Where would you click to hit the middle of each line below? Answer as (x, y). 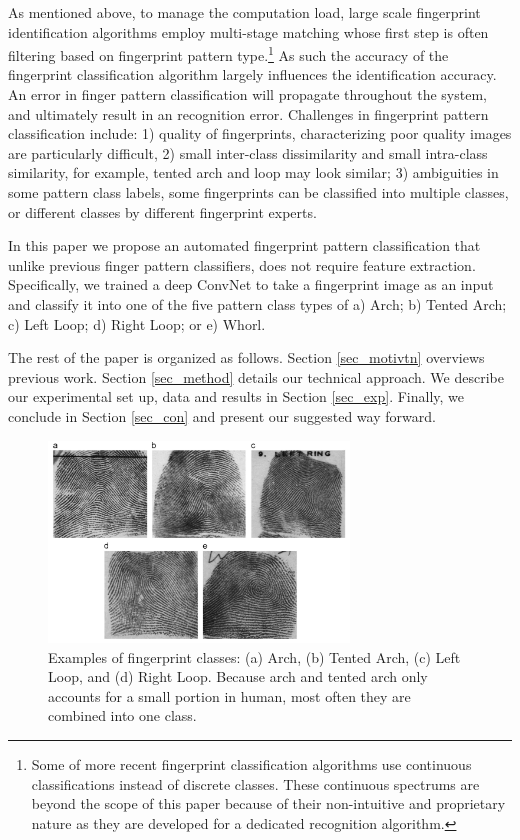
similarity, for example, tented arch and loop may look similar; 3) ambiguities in (253, 172)
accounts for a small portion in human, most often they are (229, 695)
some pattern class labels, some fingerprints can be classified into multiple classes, (258, 192)
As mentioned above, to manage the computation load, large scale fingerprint (244, 12)
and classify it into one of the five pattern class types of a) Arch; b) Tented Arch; (257, 303)
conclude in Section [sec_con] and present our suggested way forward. (222, 415)
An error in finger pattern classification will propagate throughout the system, (247, 94)
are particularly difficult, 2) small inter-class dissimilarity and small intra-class (248, 152)
